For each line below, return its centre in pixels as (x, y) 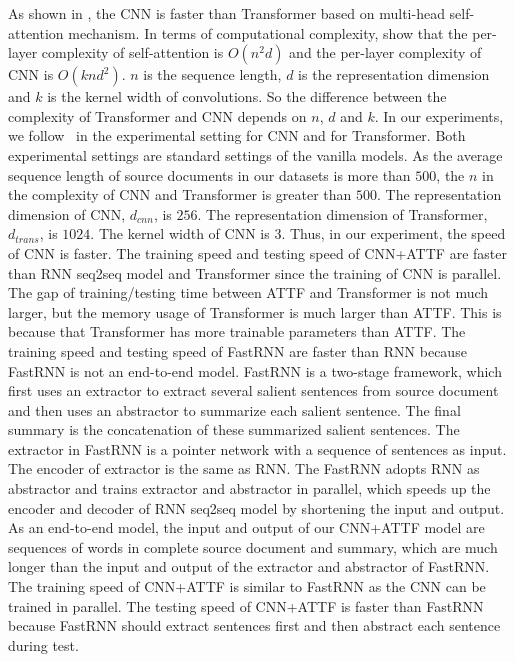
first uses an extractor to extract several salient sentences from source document (253, 390)
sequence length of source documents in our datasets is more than (209, 174)
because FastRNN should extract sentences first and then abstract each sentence (254, 625)
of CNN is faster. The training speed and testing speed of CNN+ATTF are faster (257, 252)
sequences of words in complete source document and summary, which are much (253, 546)
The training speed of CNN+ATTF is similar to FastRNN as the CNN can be (247, 586)
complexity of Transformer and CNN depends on (157, 115)
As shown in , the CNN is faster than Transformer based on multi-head (226, 13)
